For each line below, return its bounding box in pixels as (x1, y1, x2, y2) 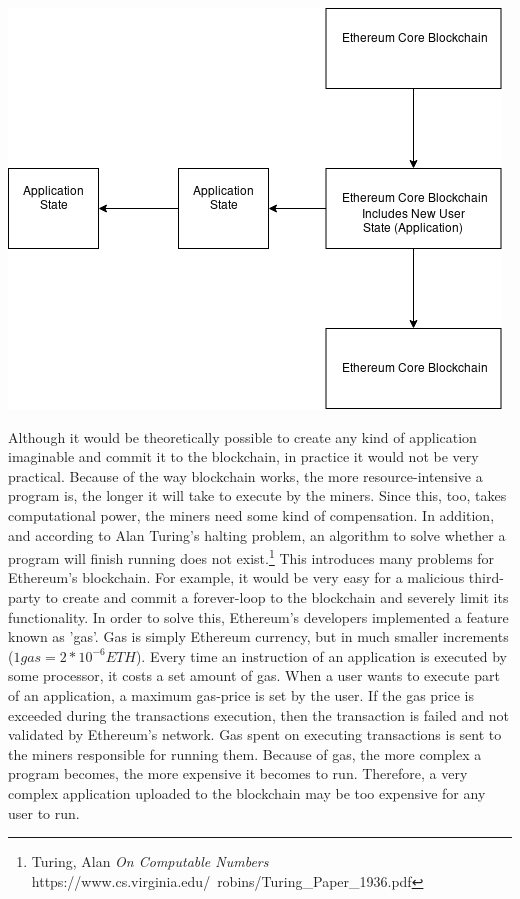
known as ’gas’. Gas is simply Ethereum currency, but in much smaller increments (8, 626, 509, 647)
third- (468, 567, 504, 588)
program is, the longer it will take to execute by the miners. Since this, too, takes (8, 485, 507, 506)
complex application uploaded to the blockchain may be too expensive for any (8, 782, 486, 803)
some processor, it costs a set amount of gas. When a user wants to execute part (8, 665, 500, 686)
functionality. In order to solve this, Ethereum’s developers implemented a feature (8, 606, 509, 627)
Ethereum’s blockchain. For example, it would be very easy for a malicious (8, 567, 465, 588)
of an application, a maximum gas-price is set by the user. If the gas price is (8, 684, 475, 705)
